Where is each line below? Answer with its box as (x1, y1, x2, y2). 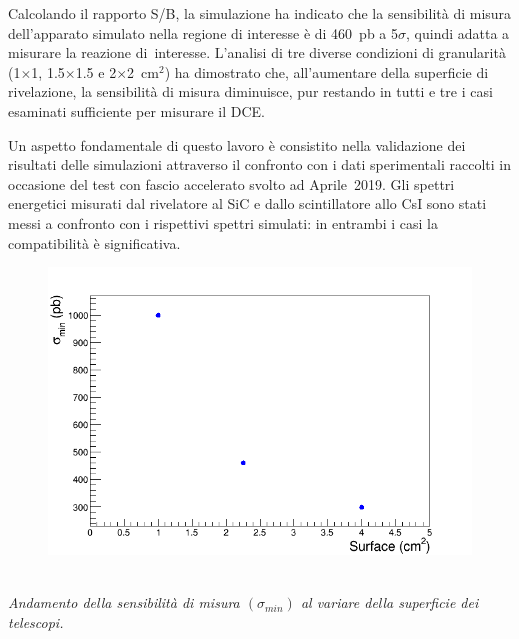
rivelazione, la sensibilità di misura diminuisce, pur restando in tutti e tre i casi (8, 81, 493, 102)
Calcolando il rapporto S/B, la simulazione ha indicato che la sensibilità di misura (8, 3, 512, 23)
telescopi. (8, 611, 64, 632)
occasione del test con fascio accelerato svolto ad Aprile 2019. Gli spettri (8, 173, 455, 194)
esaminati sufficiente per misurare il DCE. (8, 100, 265, 121)
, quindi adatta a (406, 22, 510, 43)
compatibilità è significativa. (8, 232, 181, 253)
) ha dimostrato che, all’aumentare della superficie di (164, 61, 489, 82)
